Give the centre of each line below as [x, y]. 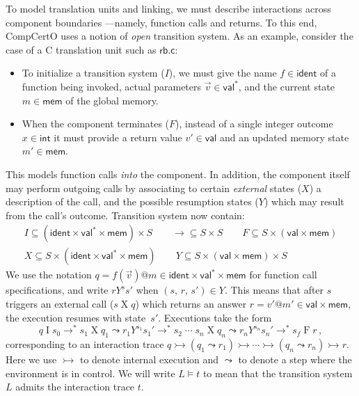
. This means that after [274, 290]
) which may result [304, 201]
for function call [283, 275]
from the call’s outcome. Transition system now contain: [125, 215]
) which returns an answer [191, 303]
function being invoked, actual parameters [112, 86]
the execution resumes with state [76, 317]
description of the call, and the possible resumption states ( [132, 201]
